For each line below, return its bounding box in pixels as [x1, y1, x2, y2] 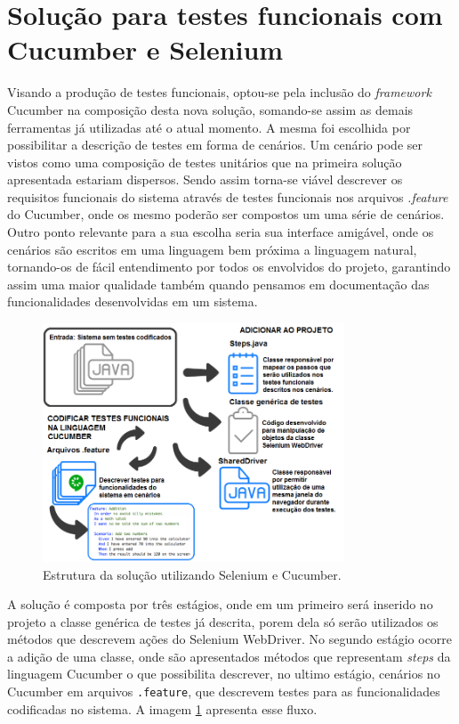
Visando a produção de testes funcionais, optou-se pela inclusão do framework [7, 83, 431, 102]
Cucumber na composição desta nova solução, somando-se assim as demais [7, 100, 414, 118]
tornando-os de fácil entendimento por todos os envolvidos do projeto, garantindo [7, 257, 451, 276]
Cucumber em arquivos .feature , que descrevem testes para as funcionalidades [7, 682, 440, 701]
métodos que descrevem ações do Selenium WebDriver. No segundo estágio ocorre [7, 630, 453, 648]
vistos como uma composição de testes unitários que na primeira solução [7, 152, 402, 171]
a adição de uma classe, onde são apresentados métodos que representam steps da [7, 647, 451, 665]
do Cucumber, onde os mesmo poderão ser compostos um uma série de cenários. [7, 205, 445, 224]
